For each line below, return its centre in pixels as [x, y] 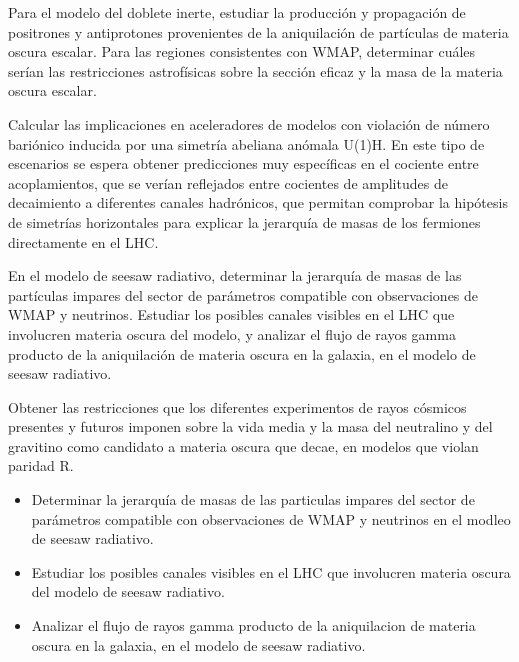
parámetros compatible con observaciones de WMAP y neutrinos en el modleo [271, 518]
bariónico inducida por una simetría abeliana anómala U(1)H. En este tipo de [246, 143]
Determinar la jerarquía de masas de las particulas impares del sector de [253, 499]
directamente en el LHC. [83, 241]
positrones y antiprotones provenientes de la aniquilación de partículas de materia [258, 31]
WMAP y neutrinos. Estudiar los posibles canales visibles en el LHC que [231, 314]
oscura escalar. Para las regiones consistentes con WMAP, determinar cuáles [242, 51]
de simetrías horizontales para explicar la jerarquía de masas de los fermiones [244, 221]
